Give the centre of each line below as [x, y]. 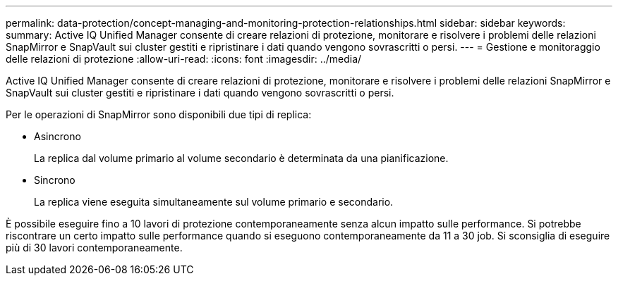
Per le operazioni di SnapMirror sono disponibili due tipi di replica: [159, 114]
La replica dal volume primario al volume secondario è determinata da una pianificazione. [241, 158]
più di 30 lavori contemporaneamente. [94, 248]
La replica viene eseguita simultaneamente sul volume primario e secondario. [214, 202]
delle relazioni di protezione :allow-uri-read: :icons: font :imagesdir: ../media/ [184, 59]
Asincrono [57, 136]
